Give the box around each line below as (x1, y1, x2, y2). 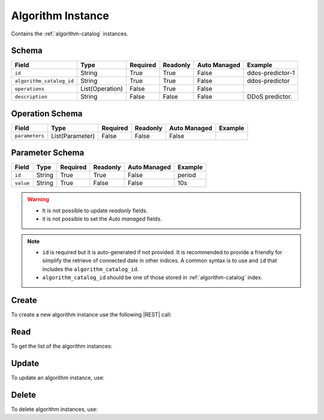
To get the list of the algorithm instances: (11, 342, 113, 350)
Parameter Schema (11, 148, 85, 158)
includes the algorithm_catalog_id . (42, 265, 139, 273)
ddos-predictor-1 (247, 69, 295, 78)
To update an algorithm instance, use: (11, 374, 105, 381)
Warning (27, 196, 49, 203)
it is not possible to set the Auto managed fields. (42, 215, 162, 222)
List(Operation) (80, 85, 123, 93)
